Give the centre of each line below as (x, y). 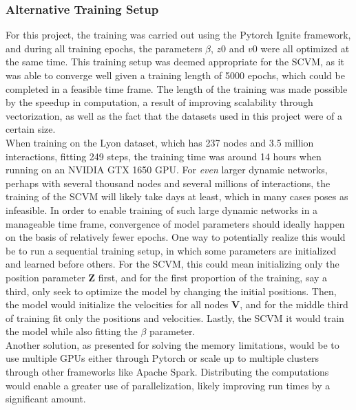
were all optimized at (305, 48)
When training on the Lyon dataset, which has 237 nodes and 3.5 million (160, 142)
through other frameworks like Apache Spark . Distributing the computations (167, 372)
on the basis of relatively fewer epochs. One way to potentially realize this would (176, 237)
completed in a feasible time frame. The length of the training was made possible (177, 88)
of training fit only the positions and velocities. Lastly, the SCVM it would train (175, 317)
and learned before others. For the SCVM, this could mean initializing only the (172, 264)
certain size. (31, 129)
